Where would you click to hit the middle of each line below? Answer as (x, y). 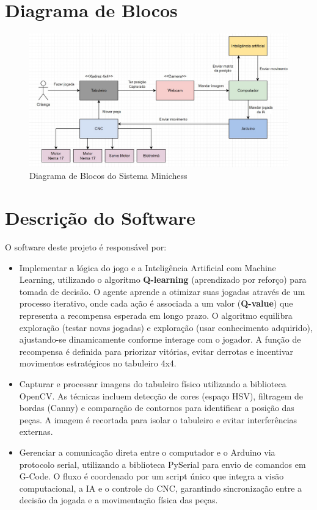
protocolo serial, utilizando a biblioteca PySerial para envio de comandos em (162, 464)
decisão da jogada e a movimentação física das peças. (118, 500)
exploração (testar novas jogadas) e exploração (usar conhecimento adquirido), (166, 327)
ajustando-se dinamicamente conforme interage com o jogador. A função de (160, 339)
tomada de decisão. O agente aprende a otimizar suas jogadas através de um (162, 291)
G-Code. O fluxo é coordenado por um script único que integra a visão (151, 476)
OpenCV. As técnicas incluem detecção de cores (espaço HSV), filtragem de (161, 395)
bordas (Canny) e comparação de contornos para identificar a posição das (157, 408)
